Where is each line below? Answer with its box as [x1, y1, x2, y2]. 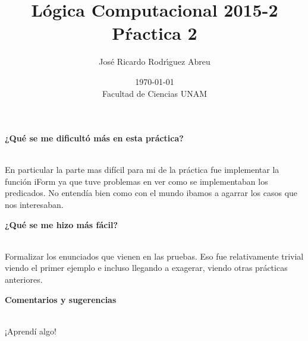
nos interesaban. [5, 198, 64, 211]
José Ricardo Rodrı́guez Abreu [99, 55, 210, 68]
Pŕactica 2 [112, 21, 197, 45]
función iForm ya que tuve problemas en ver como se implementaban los [5, 175, 268, 187]
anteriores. [5, 273, 43, 286]
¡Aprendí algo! [5, 324, 56, 337]
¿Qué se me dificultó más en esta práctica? [5, 132, 184, 144]
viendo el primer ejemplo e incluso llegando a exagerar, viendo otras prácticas [5, 261, 288, 274]
